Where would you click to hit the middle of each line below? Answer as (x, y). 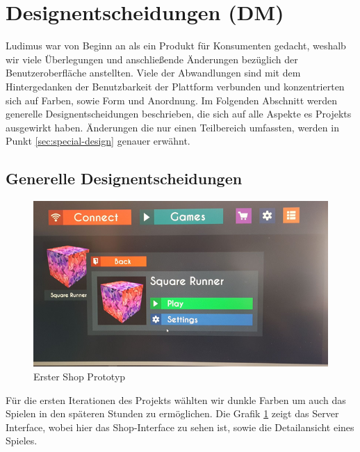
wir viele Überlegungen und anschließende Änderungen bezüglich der (152, 59)
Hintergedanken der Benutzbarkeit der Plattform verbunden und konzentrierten (175, 86)
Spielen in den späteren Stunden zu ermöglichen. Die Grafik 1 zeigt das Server (172, 413)
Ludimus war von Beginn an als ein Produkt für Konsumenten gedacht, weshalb (176, 46)
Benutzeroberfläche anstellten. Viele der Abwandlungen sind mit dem (153, 73)
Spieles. (22, 441)
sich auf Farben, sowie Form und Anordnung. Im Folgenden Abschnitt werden (172, 100)
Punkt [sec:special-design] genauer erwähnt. (98, 141)
